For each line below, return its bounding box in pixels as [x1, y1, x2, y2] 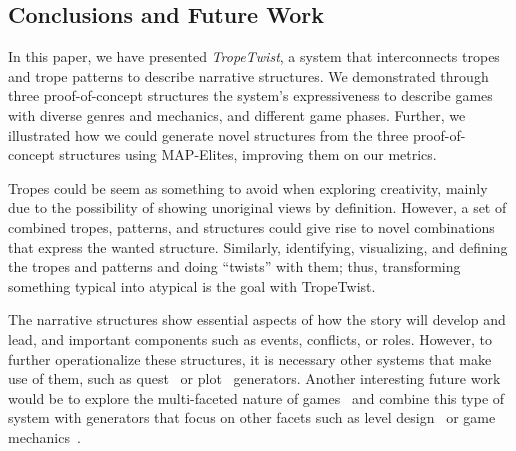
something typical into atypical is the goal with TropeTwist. [8, 275, 376, 296]
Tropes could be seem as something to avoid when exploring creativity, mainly [8, 177, 488, 198]
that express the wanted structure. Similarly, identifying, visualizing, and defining [8, 236, 508, 257]
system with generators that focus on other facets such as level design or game [8, 407, 496, 428]
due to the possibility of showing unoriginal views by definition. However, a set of [8, 197, 507, 218]
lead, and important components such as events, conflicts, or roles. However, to [8, 328, 492, 349]
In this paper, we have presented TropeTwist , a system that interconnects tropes [8, 46, 500, 67]
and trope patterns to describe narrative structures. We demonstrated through [8, 65, 489, 86]
